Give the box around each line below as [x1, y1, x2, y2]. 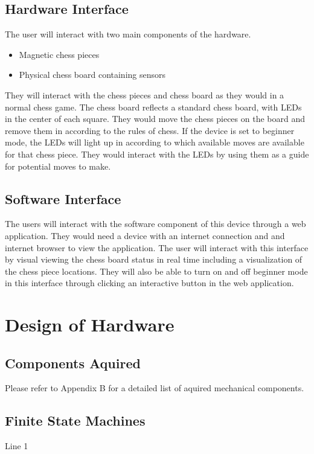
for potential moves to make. [5, 159, 111, 172]
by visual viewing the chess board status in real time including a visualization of [5, 253, 303, 266]
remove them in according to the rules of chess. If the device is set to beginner [5, 124, 295, 136]
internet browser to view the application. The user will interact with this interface [5, 241, 309, 254]
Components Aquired [5, 353, 141, 372]
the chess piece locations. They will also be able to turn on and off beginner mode [5, 264, 308, 277]
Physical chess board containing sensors [19, 68, 166, 81]
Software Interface [5, 189, 121, 208]
